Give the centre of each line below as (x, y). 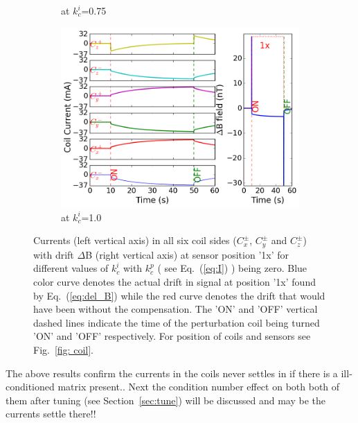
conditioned (30, 387)
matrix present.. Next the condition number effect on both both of (199, 387)
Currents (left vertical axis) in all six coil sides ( (135, 240)
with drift (54, 254)
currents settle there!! (51, 414)
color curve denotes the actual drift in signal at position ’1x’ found (174, 282)
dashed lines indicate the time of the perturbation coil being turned (177, 322)
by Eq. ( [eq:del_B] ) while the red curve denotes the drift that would (179, 295)
